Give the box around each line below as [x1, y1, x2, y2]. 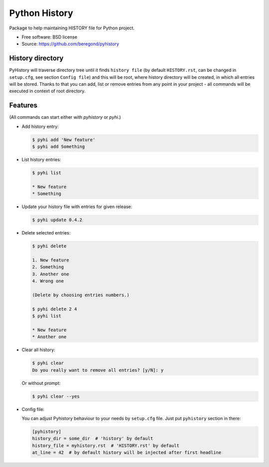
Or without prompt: [21, 380, 61, 386]
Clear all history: [21, 347, 55, 353]
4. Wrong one [32, 278, 64, 284]
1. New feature [32, 257, 69, 263]
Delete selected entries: [21, 230, 71, 236]
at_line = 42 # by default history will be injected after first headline [32, 450, 222, 456]
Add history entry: [21, 123, 59, 129]
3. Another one [32, 271, 69, 277]
